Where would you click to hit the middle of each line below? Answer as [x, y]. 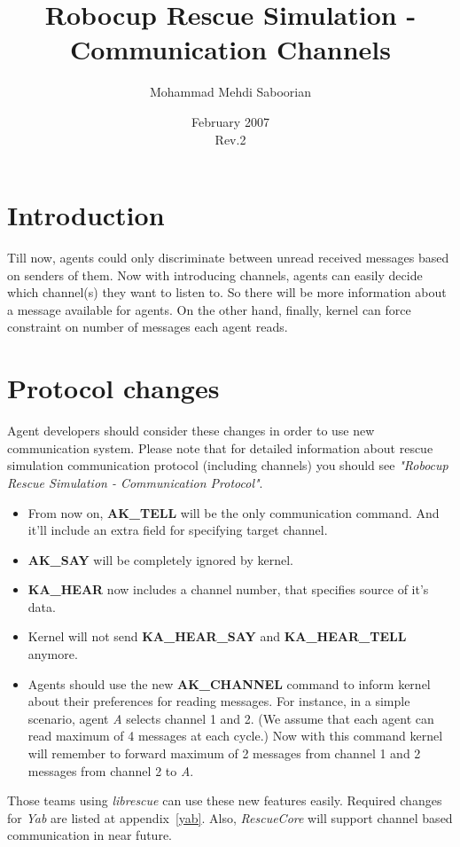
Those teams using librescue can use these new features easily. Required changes [225, 800]
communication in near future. [90, 835]
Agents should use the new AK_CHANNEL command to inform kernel [229, 683]
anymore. [53, 654]
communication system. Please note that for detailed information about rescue [220, 447]
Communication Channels [230, 49]
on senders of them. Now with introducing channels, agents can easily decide [215, 274]
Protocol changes [113, 388]
